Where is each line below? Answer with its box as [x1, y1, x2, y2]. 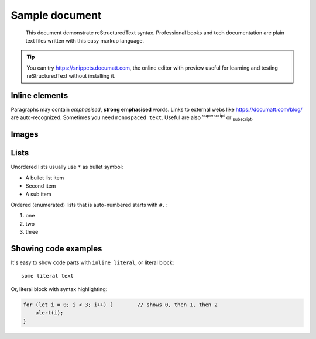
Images [11, 129, 39, 140]
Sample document [11, 9, 102, 22]
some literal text [21, 272, 74, 279]
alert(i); [35, 310, 64, 316]
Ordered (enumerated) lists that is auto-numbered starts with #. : [11, 201, 167, 208]
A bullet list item [25, 174, 64, 181]
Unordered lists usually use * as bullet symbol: [11, 164, 123, 171]
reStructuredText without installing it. [26, 72, 116, 79]
